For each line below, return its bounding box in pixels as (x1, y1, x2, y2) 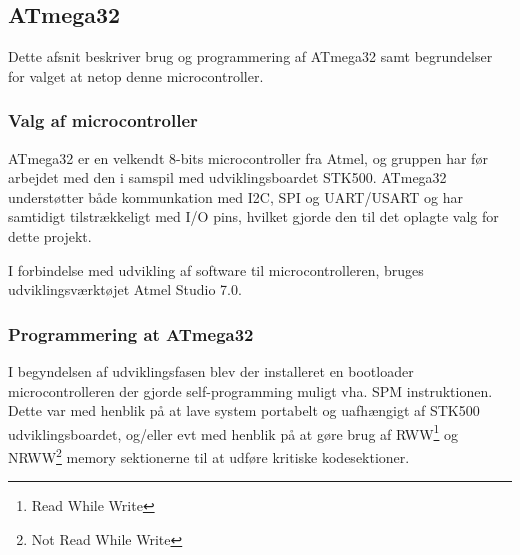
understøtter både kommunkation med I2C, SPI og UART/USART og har (8, 186, 464, 207)
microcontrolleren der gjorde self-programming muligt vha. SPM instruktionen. (8, 380, 493, 401)
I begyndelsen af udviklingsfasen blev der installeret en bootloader (8, 360, 414, 381)
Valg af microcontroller (8, 108, 198, 133)
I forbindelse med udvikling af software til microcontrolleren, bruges (8, 259, 424, 280)
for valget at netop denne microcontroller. (8, 65, 264, 86)
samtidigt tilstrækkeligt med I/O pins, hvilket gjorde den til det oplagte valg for (8, 206, 499, 227)
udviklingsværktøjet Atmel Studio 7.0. (8, 279, 242, 300)
